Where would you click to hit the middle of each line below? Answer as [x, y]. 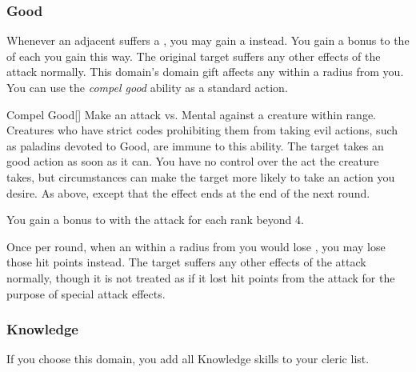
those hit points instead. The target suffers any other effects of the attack [186, 262]
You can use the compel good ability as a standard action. [147, 87]
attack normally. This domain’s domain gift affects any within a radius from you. [205, 72]
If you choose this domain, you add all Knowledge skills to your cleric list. [188, 359]
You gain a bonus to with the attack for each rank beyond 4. [155, 220]
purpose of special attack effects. [86, 293]
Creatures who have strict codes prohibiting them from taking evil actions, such [202, 130]
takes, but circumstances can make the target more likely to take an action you [201, 176]
